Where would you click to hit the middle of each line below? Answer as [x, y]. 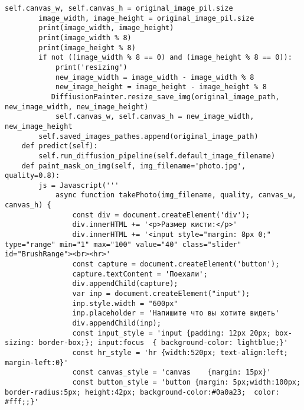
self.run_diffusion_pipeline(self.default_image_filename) [157, 156]
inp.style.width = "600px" [125, 303]
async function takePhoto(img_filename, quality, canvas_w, [176, 195]
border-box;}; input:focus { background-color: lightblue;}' [163, 343]
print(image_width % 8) [85, 38]
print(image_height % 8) [87, 48]
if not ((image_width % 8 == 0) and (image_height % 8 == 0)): [165, 58]
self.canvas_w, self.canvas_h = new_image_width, [155, 117]
